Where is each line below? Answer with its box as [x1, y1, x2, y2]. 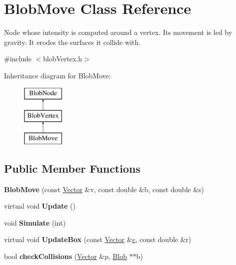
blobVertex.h [43, 53, 82, 64]
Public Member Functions [4, 160, 140, 176]
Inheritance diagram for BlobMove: [4, 70, 111, 80]
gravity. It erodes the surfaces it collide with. [4, 36, 141, 47]
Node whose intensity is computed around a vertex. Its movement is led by [4, 27, 233, 37]
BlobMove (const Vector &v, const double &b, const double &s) [4, 184, 204, 194]
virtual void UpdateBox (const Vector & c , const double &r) [4, 234, 192, 245]
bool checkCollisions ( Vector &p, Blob [4, 251, 127, 262]
